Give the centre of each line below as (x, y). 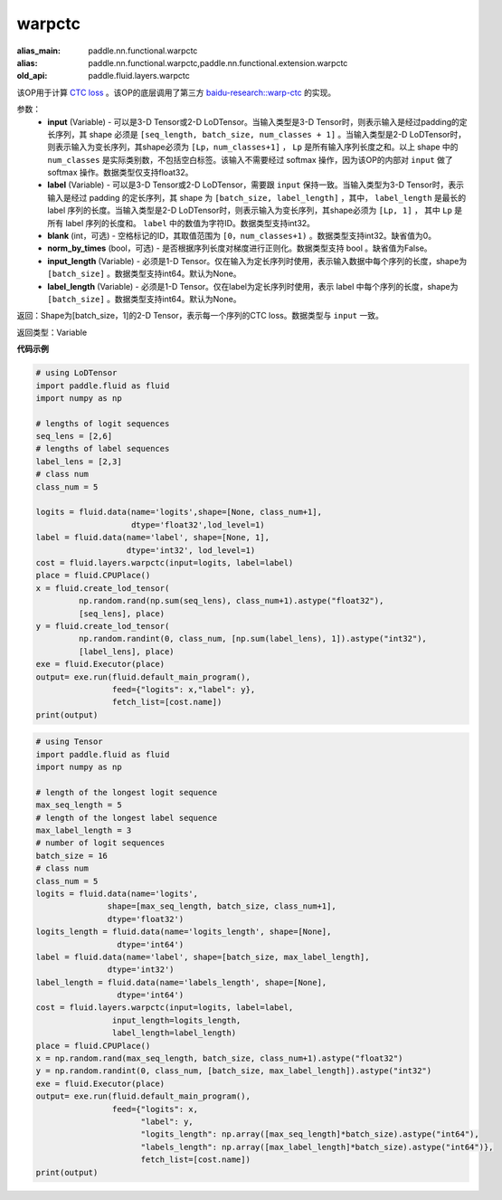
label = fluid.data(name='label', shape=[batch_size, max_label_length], (203, 957)
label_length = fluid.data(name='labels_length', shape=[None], (181, 982)
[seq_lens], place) (122, 614)
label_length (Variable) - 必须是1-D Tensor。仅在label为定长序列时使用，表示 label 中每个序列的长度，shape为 (253, 286)
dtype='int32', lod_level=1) (191, 550)
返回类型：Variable (52, 332)
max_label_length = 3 (84, 830)
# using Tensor (69, 742)
